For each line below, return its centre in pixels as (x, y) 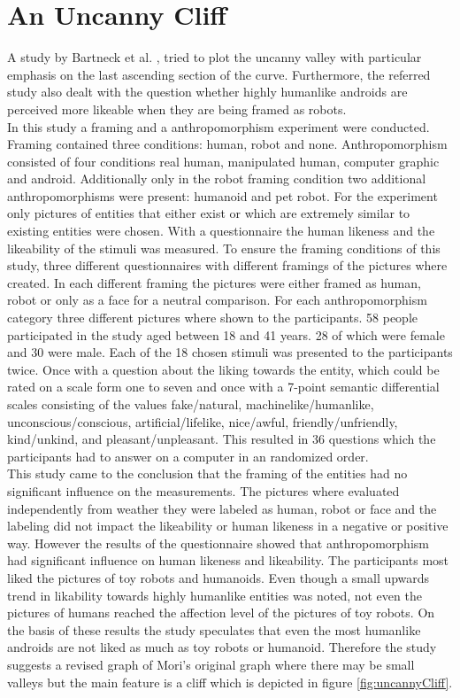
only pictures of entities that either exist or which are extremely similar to (209, 213)
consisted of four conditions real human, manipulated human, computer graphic (223, 161)
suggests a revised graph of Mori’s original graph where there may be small (211, 664)
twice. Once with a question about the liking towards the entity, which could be (223, 369)
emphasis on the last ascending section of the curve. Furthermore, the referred (219, 74)
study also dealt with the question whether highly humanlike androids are (207, 92)
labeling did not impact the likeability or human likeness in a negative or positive (228, 526)
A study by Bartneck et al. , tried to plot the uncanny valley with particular (215, 57)
